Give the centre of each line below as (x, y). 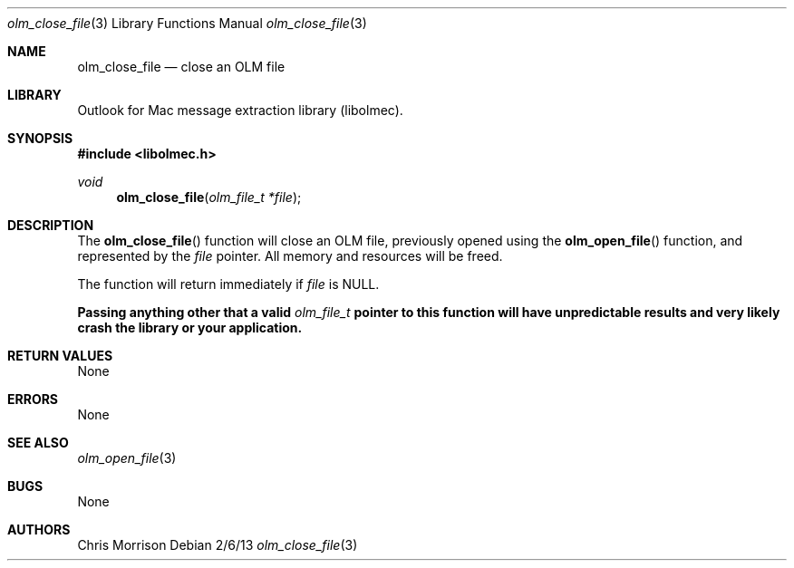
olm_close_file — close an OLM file (181, 67)
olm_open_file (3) (127, 458)
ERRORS (33, 399)
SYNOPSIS (40, 138)
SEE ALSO (38, 443)
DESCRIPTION (51, 225)
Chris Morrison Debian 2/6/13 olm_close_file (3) (218, 545)
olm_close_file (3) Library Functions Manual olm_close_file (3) (187, 23)
